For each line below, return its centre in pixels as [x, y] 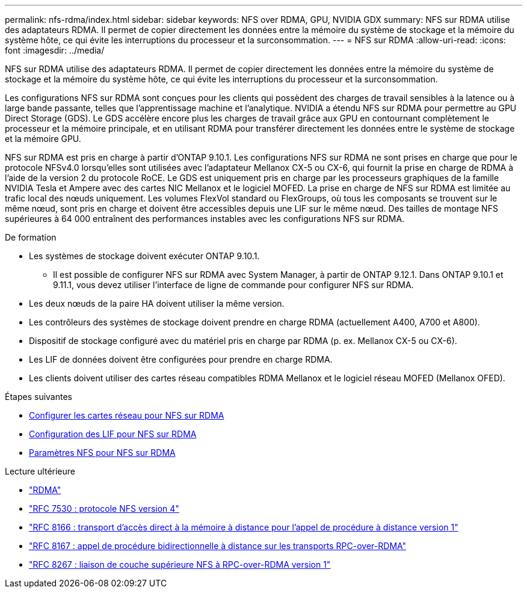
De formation [31, 237]
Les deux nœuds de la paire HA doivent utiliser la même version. [157, 303]
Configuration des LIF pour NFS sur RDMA [113, 434]
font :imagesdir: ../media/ [55, 50]
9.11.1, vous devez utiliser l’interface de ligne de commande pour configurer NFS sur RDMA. [233, 285]
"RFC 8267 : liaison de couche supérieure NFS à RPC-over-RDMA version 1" [180, 564]
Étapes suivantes [39, 397]
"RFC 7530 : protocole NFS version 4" [104, 509]
